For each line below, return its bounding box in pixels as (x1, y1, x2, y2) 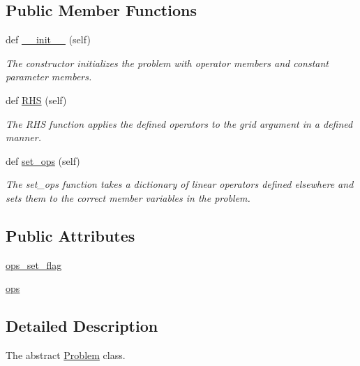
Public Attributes (6, 224, 135, 246)
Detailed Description (6, 315, 158, 337)
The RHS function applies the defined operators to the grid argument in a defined (6, 116, 353, 131)
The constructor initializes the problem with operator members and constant (6, 55, 329, 70)
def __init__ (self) (6, 32, 91, 47)
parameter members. (6, 69, 92, 84)
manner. (6, 130, 41, 145)
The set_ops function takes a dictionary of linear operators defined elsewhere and (6, 177, 354, 191)
